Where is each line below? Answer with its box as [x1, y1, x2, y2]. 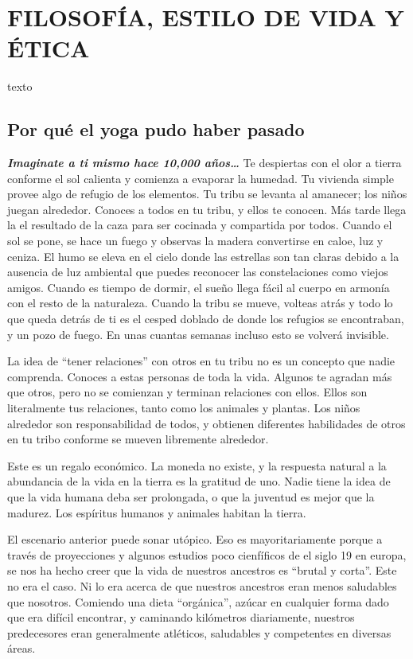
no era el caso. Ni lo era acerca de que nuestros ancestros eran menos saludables [7, 577, 397, 594]
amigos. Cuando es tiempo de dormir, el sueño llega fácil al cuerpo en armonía [7, 279, 390, 295]
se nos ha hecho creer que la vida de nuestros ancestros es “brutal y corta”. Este [7, 562, 397, 579]
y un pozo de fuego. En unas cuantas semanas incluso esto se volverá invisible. [7, 326, 389, 342]
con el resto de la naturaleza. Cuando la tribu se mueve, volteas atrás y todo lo [7, 294, 393, 311]
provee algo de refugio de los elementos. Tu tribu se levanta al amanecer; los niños [7, 185, 407, 202]
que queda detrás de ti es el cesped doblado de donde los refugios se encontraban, [7, 310, 404, 327]
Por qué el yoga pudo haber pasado [7, 117, 305, 142]
